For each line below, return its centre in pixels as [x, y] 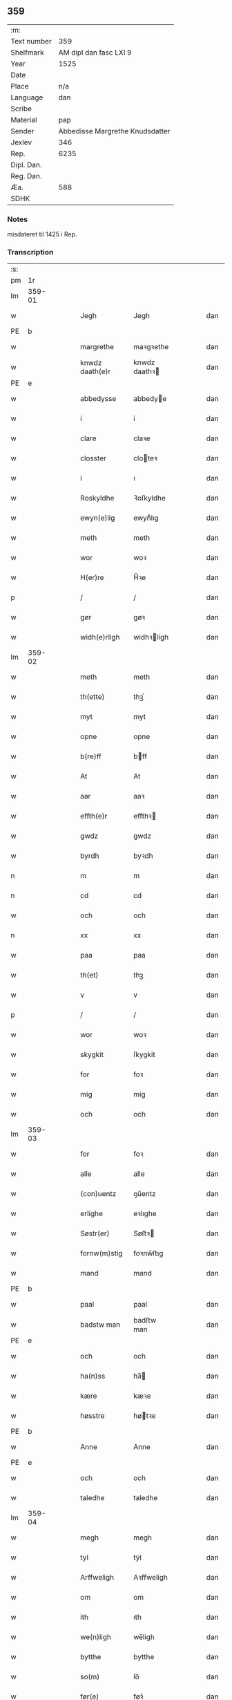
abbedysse [98, 399]
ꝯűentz [145, 1194]
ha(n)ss [93, 1376]
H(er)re [93, 578]
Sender [22, 131]
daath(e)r [96, 371]
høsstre [93, 1416]
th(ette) [93, 697]
